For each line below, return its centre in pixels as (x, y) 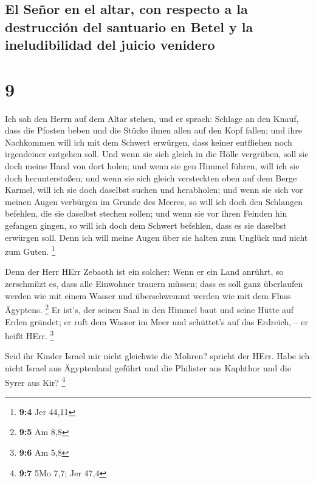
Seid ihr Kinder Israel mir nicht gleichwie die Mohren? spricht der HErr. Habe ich (157, 356)
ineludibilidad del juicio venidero (110, 45)
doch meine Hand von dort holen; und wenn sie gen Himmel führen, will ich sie (152, 166)
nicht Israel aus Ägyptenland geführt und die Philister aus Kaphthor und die (148, 367)
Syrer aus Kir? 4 (35, 381)
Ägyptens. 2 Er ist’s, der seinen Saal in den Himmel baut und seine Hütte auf (149, 309)
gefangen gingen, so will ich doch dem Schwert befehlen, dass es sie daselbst (146, 225)
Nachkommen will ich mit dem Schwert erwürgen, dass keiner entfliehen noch (149, 142)
